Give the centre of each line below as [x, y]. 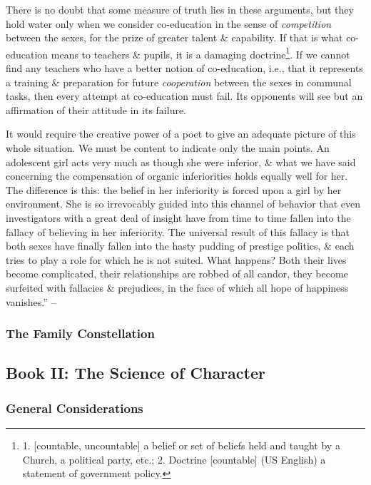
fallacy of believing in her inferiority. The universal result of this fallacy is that [178, 231]
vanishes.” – [31, 301]
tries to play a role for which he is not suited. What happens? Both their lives [176, 259]
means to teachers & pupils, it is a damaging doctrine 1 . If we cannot [200, 53]
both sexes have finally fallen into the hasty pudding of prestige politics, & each [180, 246]
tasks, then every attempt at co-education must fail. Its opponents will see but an [184, 96]
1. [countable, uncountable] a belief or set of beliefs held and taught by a [181, 445]
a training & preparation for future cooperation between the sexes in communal [179, 82]
